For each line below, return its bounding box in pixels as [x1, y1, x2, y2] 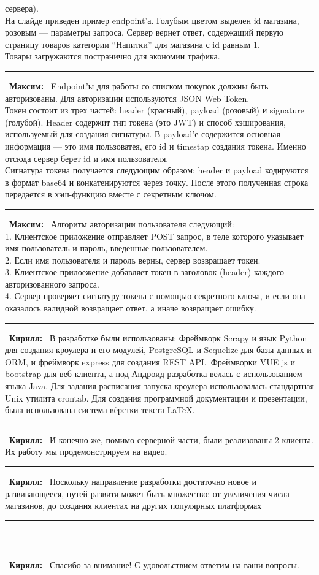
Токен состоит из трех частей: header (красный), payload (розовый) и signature [5, 104, 304, 116]
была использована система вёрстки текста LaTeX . [5, 403, 195, 416]
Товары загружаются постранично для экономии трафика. [5, 50, 220, 63]
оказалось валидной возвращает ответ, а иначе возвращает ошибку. [5, 302, 256, 314]
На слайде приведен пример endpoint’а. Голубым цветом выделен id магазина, [5, 13, 299, 26]
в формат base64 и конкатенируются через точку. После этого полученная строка [5, 175, 309, 188]
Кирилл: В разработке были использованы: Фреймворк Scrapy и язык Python [9, 331, 307, 344]
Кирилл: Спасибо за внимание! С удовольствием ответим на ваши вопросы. [9, 558, 299, 571]
